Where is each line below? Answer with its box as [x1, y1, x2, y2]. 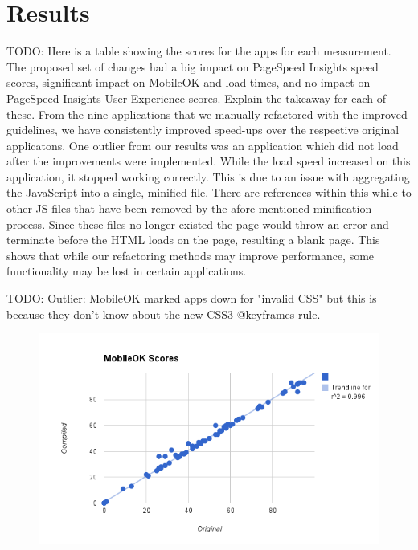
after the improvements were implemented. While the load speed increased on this [6, 153, 411, 169]
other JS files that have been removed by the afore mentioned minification [6, 200, 372, 217]
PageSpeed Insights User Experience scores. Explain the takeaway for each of [6, 89, 387, 106]
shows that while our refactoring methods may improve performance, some [6, 246, 375, 263]
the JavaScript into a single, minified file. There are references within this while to [6, 184, 412, 201]
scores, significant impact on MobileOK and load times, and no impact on [6, 74, 371, 91]
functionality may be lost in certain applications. [6, 263, 247, 279]
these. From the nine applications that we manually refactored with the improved [6, 105, 408, 122]
